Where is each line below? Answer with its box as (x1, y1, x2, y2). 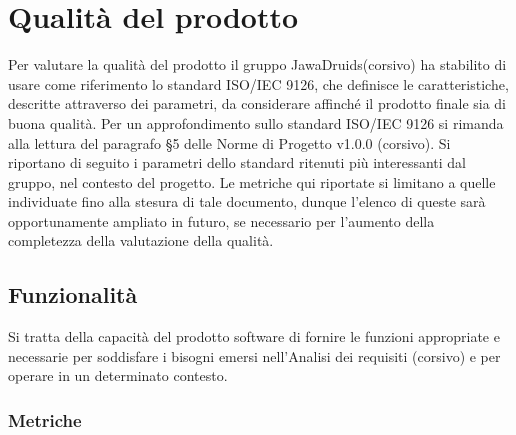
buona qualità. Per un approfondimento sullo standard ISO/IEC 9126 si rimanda (8, 112, 504, 133)
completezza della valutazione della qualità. (8, 230, 274, 251)
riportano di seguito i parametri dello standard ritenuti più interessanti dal (8, 152, 466, 173)
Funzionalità (8, 279, 138, 310)
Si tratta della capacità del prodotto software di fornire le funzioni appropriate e (8, 326, 500, 347)
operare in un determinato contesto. (8, 365, 228, 386)
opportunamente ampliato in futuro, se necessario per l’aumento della (8, 210, 435, 231)
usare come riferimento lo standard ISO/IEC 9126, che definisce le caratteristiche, (8, 73, 509, 94)
